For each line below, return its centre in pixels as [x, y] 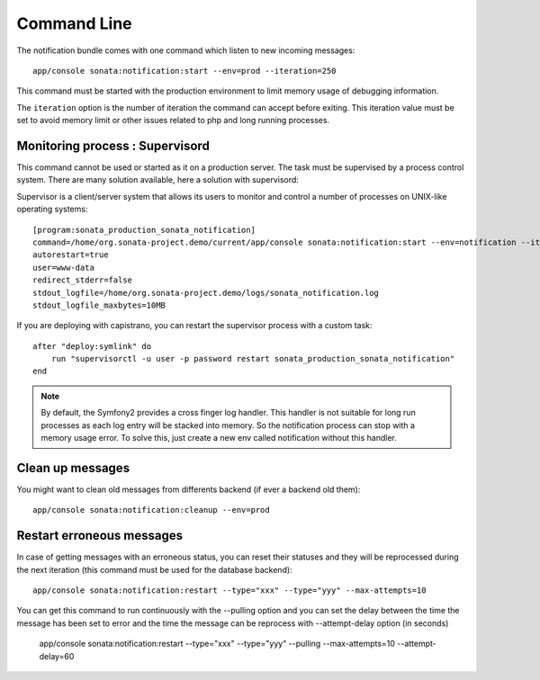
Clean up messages [73, 468]
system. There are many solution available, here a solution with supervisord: [157, 180]
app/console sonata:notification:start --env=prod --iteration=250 [184, 71]
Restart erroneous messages [100, 536]
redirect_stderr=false [83, 280]
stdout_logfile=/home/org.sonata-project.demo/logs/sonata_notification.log [206, 293]
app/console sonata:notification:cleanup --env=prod [151, 510]
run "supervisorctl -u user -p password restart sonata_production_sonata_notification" [253, 359]
